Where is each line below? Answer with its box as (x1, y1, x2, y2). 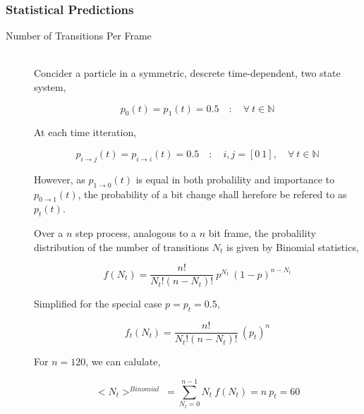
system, (34, 80, 66, 94)
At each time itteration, (34, 125, 137, 140)
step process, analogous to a (75, 226, 197, 241)
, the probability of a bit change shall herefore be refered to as (78, 186, 347, 201)
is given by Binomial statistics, (226, 239, 359, 254)
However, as (34, 171, 85, 186)
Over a (34, 226, 63, 241)
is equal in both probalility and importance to (135, 171, 335, 186)
